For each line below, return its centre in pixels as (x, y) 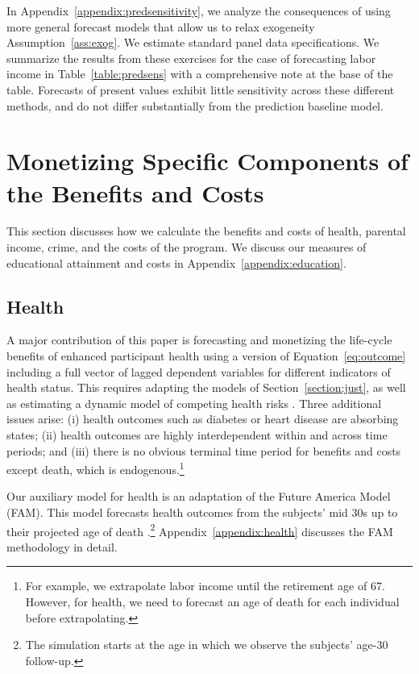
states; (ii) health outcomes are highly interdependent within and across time (197, 435)
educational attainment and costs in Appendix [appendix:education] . (176, 262)
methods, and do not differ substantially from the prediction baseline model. (195, 105)
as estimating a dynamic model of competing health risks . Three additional (194, 403)
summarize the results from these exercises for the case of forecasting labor (191, 58)
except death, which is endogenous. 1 (95, 468)
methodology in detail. (62, 546)
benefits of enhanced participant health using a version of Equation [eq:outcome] (206, 356)
